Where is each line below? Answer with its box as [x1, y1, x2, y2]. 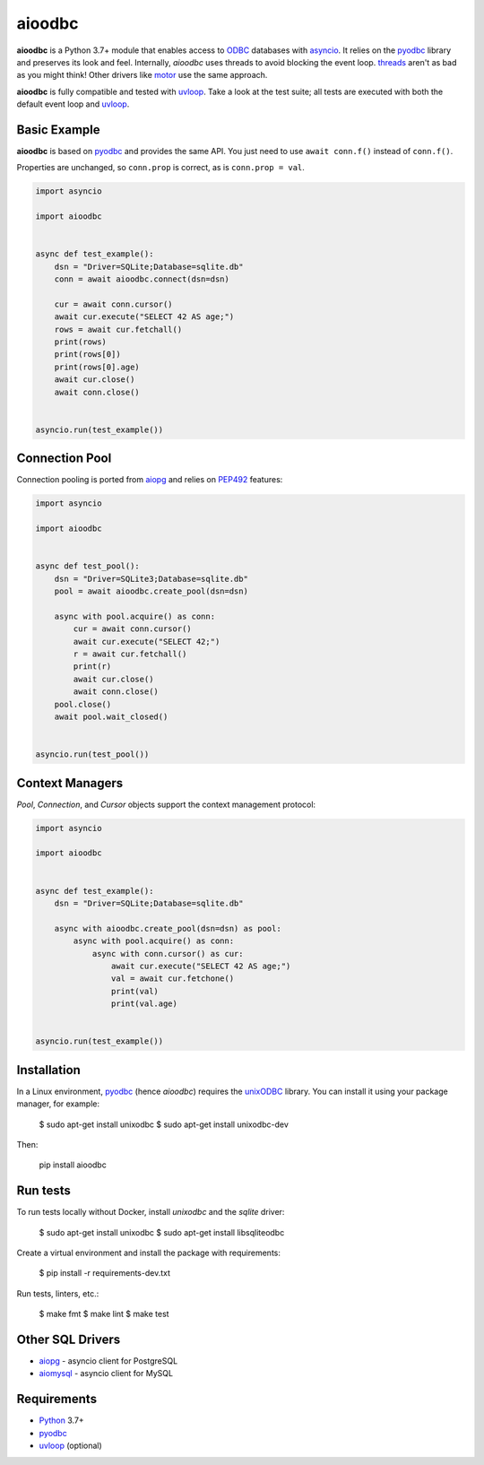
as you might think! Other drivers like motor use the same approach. [16, 70, 268, 81]
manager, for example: [16, 1098, 100, 1109]
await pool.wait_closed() [54, 711, 169, 722]
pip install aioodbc [39, 1159, 107, 1170]
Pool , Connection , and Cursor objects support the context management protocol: [16, 799, 316, 810]
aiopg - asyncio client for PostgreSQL [39, 1356, 178, 1366]
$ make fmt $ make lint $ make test [39, 1309, 169, 1320]
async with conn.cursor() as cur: [91, 949, 244, 958]
